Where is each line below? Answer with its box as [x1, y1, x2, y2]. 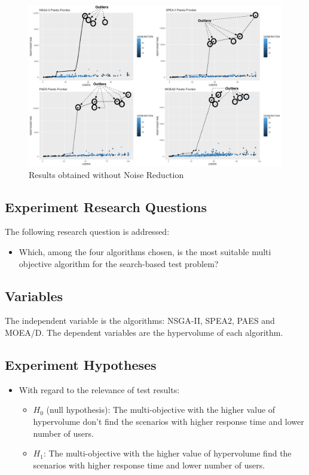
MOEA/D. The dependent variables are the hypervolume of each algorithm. [5, 326, 283, 338]
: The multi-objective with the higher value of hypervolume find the [43, 447, 292, 459]
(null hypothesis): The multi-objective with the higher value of [46, 403, 276, 416]
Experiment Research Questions [5, 197, 207, 216]
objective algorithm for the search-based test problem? [19, 257, 219, 269]
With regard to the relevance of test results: [19, 383, 180, 396]
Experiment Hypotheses [5, 355, 157, 373]
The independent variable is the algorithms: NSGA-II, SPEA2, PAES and [5, 314, 275, 327]
